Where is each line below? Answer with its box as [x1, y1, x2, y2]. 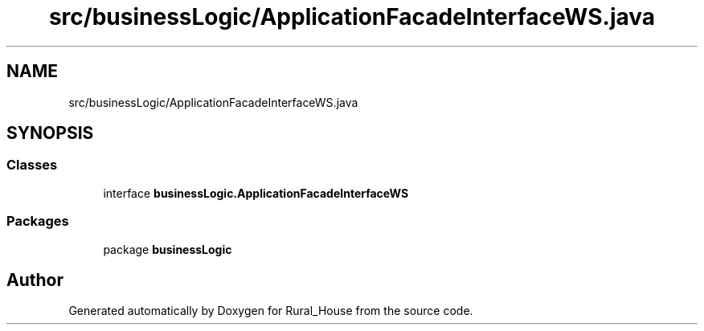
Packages [6, 213, 69, 230]
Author [6, 269, 63, 290]
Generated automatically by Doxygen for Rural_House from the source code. [68, 304, 473, 318]
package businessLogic [103, 242, 232, 256]
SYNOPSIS [6, 123, 94, 144]
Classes [6, 157, 58, 174]
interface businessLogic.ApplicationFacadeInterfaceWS [103, 186, 409, 200]
